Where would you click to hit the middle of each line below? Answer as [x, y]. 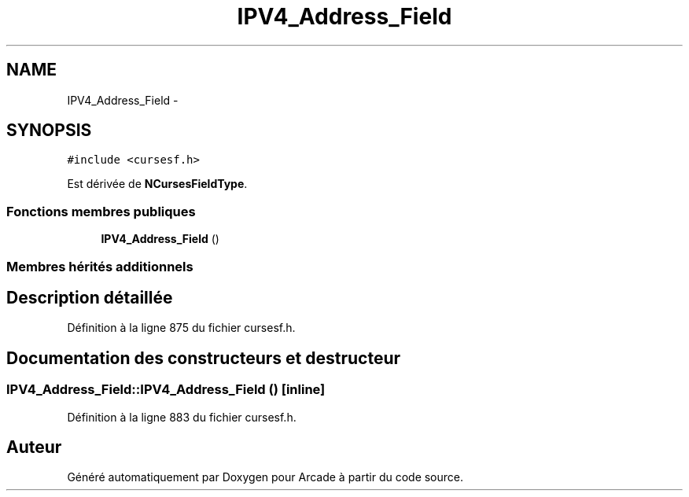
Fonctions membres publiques [101, 211]
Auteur [34, 447]
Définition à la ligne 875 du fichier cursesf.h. [181, 328]
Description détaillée [90, 297]
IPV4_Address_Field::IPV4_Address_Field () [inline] [166, 390]
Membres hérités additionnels [100, 266]
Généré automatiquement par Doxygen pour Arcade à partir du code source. [265, 477]
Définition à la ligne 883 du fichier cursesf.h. [182, 417]
